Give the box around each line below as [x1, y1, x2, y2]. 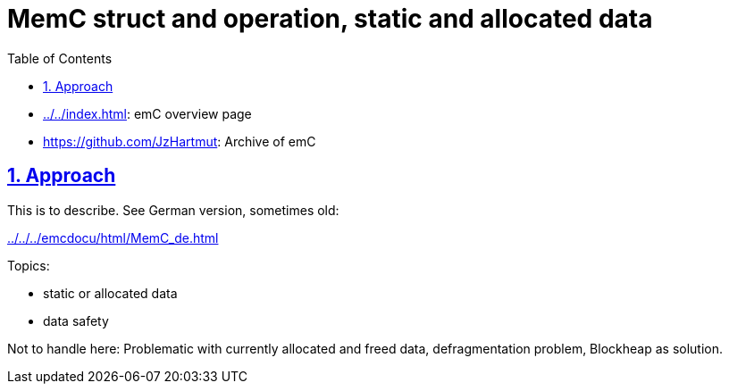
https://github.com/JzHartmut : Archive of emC [43, 133, 316, 149]
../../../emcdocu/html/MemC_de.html [7, 229, 219, 245]
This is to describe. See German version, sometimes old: [7, 202, 339, 218]
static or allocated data [43, 285, 178, 301]
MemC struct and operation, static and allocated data [7, 4, 653, 34]
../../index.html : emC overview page [43, 105, 252, 121]
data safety [43, 312, 109, 329]
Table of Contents [7, 50, 113, 66]
